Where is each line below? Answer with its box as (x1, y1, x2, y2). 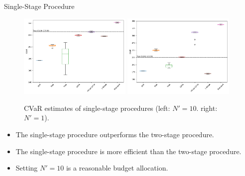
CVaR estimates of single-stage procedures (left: (24, 102, 170, 113)
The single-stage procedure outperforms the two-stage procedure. (15, 129, 214, 139)
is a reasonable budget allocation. (66, 163, 168, 173)
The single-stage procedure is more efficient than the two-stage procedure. (15, 146, 242, 156)
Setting (15, 163, 38, 173)
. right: (196, 102, 218, 113)
